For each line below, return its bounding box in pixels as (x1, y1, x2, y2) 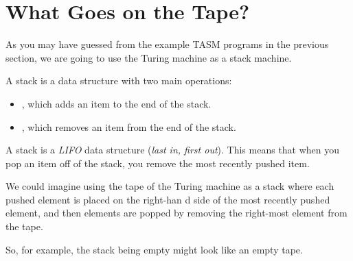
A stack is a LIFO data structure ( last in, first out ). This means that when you (5, 142, 340, 157)
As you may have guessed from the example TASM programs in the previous (5, 37, 329, 51)
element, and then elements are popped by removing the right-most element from (5, 206, 348, 220)
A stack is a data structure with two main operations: (5, 73, 232, 88)
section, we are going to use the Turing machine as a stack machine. (5, 50, 292, 64)
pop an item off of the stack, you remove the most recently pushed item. (5, 156, 310, 170)
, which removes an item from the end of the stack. (21, 119, 236, 134)
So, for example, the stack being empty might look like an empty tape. (5, 242, 303, 256)
